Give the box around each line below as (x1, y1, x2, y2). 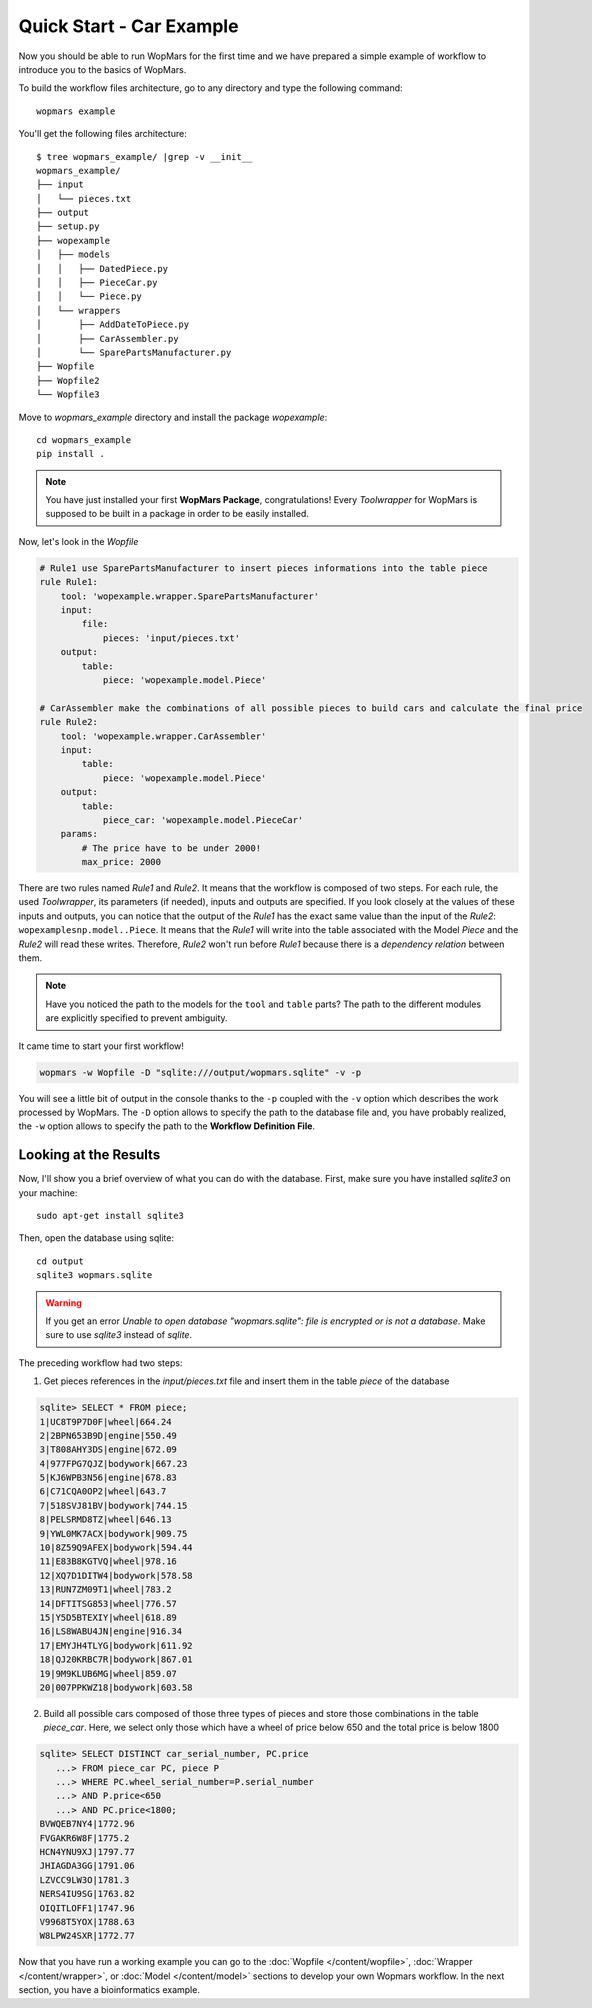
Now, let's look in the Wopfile (18, 535, 139, 547)
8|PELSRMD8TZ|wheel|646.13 (39, 1514, 172, 1525)
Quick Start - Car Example (18, 15, 239, 37)
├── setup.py (36, 221, 100, 232)
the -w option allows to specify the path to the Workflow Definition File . (18, 1120, 315, 1132)
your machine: (18, 1186, 78, 1199)
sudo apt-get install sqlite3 (36, 1210, 185, 1221)
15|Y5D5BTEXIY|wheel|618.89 (39, 1611, 177, 1623)
